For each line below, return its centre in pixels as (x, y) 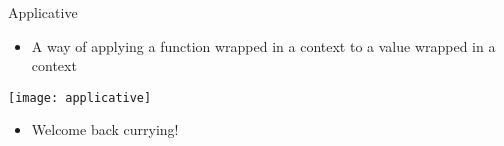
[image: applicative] (80, 97)
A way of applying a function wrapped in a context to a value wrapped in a (263, 45)
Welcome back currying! (105, 129)
